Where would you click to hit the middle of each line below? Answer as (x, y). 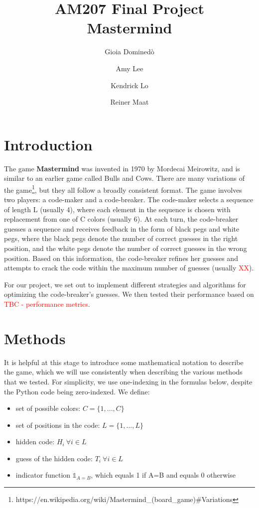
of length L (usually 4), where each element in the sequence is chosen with (117, 209)
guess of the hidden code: (54, 458)
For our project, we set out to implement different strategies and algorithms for (125, 284)
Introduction (48, 144)
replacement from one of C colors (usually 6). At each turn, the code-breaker (121, 219)
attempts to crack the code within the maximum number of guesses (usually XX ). (129, 268)
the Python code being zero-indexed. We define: (77, 391)
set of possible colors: (48, 408)
